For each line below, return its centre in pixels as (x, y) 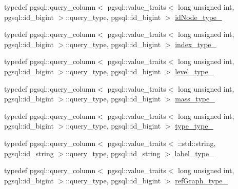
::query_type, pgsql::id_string (113, 153)
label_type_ (194, 153)
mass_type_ (195, 99)
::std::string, (197, 143)
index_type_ (196, 44)
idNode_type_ (199, 17)
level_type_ (194, 71)
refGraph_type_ (202, 180)
